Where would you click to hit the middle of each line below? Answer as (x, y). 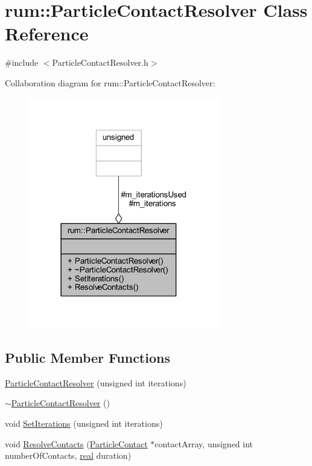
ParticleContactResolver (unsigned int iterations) (96, 382)
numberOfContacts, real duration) (68, 455)
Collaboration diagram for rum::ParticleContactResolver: (110, 82)
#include (22, 62)
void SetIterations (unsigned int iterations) (84, 423)
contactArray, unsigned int (204, 443)
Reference (47, 34)
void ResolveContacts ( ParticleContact (76, 443)
